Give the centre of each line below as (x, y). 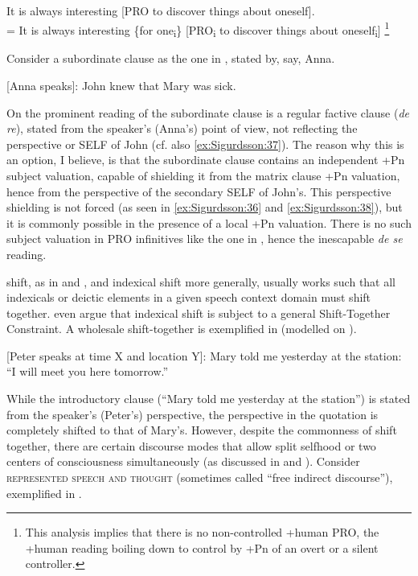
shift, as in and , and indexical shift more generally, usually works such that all (201, 281)
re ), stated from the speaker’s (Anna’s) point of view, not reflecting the (182, 128)
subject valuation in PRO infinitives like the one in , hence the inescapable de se (205, 239)
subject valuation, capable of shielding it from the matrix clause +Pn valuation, (203, 175)
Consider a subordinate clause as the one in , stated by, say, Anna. (171, 58)
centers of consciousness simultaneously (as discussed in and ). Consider (183, 461)
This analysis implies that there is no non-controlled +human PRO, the (202, 532)
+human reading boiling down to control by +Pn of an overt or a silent (202, 547)
